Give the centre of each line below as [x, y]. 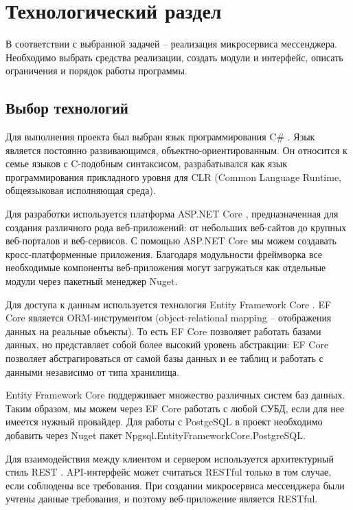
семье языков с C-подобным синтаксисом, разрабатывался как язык [147, 163]
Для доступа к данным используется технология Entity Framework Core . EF [169, 304]
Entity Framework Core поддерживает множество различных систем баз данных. [175, 395]
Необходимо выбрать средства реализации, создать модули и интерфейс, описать [174, 57]
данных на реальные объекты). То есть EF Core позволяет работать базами [163, 331]
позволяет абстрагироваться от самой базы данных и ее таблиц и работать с [164, 358]
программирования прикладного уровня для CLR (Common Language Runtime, [173, 177]
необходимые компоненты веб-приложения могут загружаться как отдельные [166, 267]
